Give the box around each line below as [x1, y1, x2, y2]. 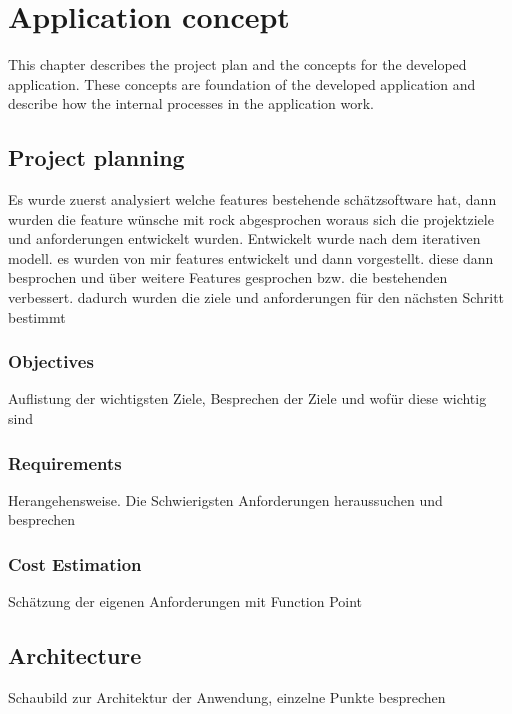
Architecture [8, 640, 142, 671]
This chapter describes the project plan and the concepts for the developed [8, 54, 467, 75]
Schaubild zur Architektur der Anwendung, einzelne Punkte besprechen [8, 687, 446, 708]
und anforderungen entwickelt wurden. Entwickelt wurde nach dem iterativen [8, 228, 481, 249]
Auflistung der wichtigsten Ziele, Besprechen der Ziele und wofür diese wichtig [8, 388, 487, 409]
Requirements [8, 450, 122, 475]
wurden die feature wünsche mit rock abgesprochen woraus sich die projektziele [8, 208, 494, 229]
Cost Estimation [8, 552, 142, 576]
